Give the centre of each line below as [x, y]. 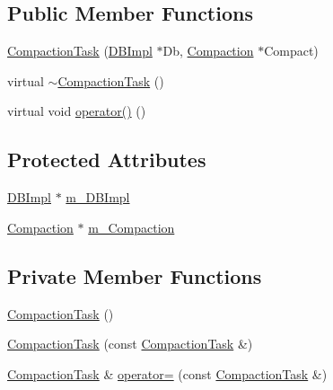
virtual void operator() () [77, 111]
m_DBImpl [98, 197]
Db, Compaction [208, 51]
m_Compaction [131, 227]
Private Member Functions [135, 275]
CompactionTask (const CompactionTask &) [130, 344]
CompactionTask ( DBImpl [80, 51]
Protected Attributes [107, 160]
